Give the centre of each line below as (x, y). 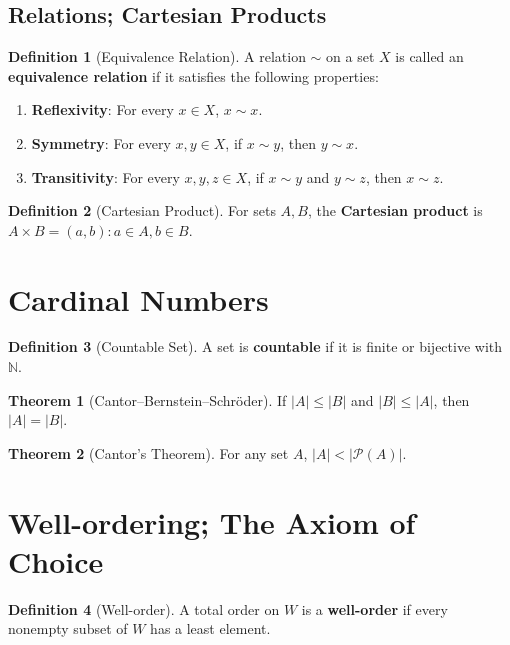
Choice (56, 560)
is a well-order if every (374, 608)
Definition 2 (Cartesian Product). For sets (142, 210)
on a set (350, 56)
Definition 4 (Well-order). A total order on (144, 608)
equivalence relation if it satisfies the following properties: (193, 75)
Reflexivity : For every (102, 109)
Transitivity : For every (105, 176)
